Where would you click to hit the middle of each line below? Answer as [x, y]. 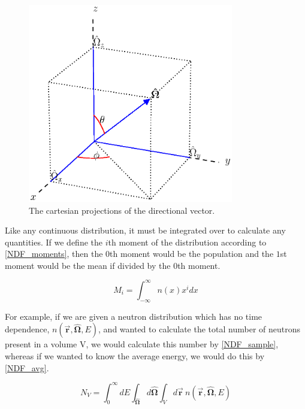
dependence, [27, 329]
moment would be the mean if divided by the [88, 265]
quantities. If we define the [54, 242]
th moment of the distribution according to [187, 242]
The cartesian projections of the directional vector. [122, 210]
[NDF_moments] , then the [54, 254]
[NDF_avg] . [27, 367]
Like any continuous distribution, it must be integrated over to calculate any [145, 230]
